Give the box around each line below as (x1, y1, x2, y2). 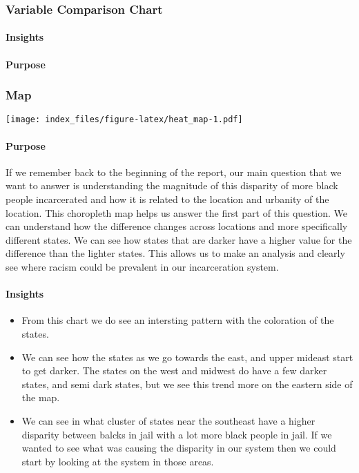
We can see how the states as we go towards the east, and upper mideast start (21, 349, 353, 364)
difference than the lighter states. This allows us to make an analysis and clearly (6, 246, 345, 260)
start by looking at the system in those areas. (21, 454, 214, 468)
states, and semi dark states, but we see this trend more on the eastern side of (21, 376, 353, 391)
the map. (21, 390, 60, 405)
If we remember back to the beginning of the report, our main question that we (6, 164, 342, 179)
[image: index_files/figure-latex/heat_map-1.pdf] (6, 115, 243, 125)
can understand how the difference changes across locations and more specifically (6, 219, 348, 233)
